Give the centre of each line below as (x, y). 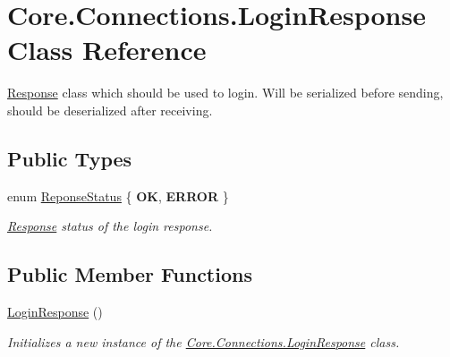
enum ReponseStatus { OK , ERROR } (118, 195)
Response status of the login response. (110, 226)
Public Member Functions (130, 274)
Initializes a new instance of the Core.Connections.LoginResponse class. (204, 341)
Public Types (70, 158)
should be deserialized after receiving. (110, 110)
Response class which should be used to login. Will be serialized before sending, (225, 93)
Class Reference (107, 50)
